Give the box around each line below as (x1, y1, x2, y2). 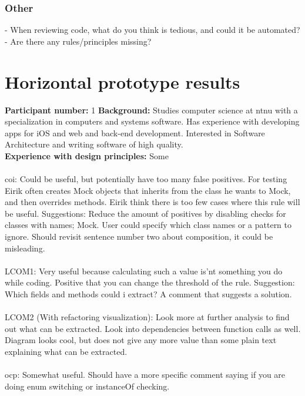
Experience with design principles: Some (5, 149, 169, 162)
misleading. (5, 241, 45, 254)
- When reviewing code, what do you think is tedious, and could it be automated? (5, 24, 300, 36)
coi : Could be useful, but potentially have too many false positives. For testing (5, 173, 287, 185)
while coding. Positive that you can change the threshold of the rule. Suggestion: (5, 276, 295, 288)
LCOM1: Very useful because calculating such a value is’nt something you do (5, 264, 283, 277)
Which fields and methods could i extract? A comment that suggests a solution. (5, 288, 292, 300)
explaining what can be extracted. (5, 345, 128, 357)
